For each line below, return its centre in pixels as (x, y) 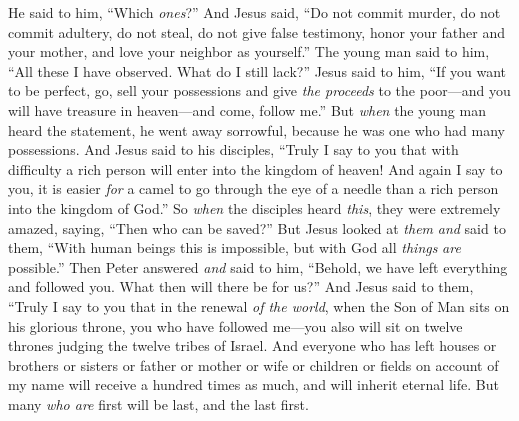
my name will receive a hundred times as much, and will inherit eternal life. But (253, 384)
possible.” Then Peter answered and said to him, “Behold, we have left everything (258, 266)
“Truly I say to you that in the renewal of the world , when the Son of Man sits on (259, 305)
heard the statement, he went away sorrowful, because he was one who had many (256, 129)
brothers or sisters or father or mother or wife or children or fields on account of (253, 364)
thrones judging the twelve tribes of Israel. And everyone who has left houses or (252, 345)
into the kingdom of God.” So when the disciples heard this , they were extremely (254, 207)
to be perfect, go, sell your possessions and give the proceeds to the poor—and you (259, 90)
